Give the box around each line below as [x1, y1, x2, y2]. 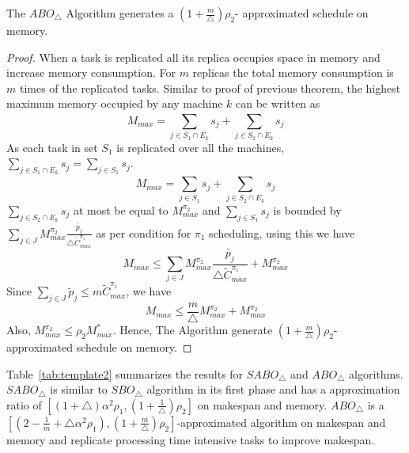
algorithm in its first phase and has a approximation [146, 381, 400, 398]
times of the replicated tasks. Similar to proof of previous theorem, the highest [19, 79, 401, 96]
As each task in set [6, 139, 98, 155]
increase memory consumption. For [6, 64, 176, 81]
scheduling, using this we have [209, 224, 355, 241]
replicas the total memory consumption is [192, 64, 394, 81]
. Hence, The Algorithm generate [112, 322, 273, 338]
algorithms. [349, 365, 403, 382]
